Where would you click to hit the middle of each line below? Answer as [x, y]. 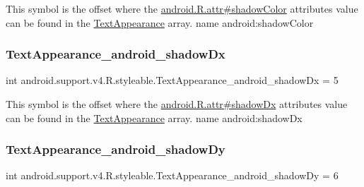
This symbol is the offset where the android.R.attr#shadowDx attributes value [177, 104]
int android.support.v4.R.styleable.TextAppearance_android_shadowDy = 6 [172, 175]
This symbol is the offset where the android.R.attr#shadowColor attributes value [182, 8]
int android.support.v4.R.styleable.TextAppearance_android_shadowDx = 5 [172, 80]
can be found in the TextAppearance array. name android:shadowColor [160, 22]
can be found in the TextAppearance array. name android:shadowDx [154, 117]
